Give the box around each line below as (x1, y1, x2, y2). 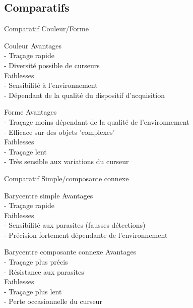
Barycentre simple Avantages (4, 190, 93, 200)
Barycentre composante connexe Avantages (4, 246, 137, 257)
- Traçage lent (4, 146, 47, 157)
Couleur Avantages (4, 40, 62, 50)
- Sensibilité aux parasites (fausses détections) (4, 220, 146, 230)
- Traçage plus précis (4, 256, 68, 267)
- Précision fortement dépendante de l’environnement (4, 229, 168, 240)
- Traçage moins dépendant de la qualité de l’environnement (4, 116, 189, 127)
